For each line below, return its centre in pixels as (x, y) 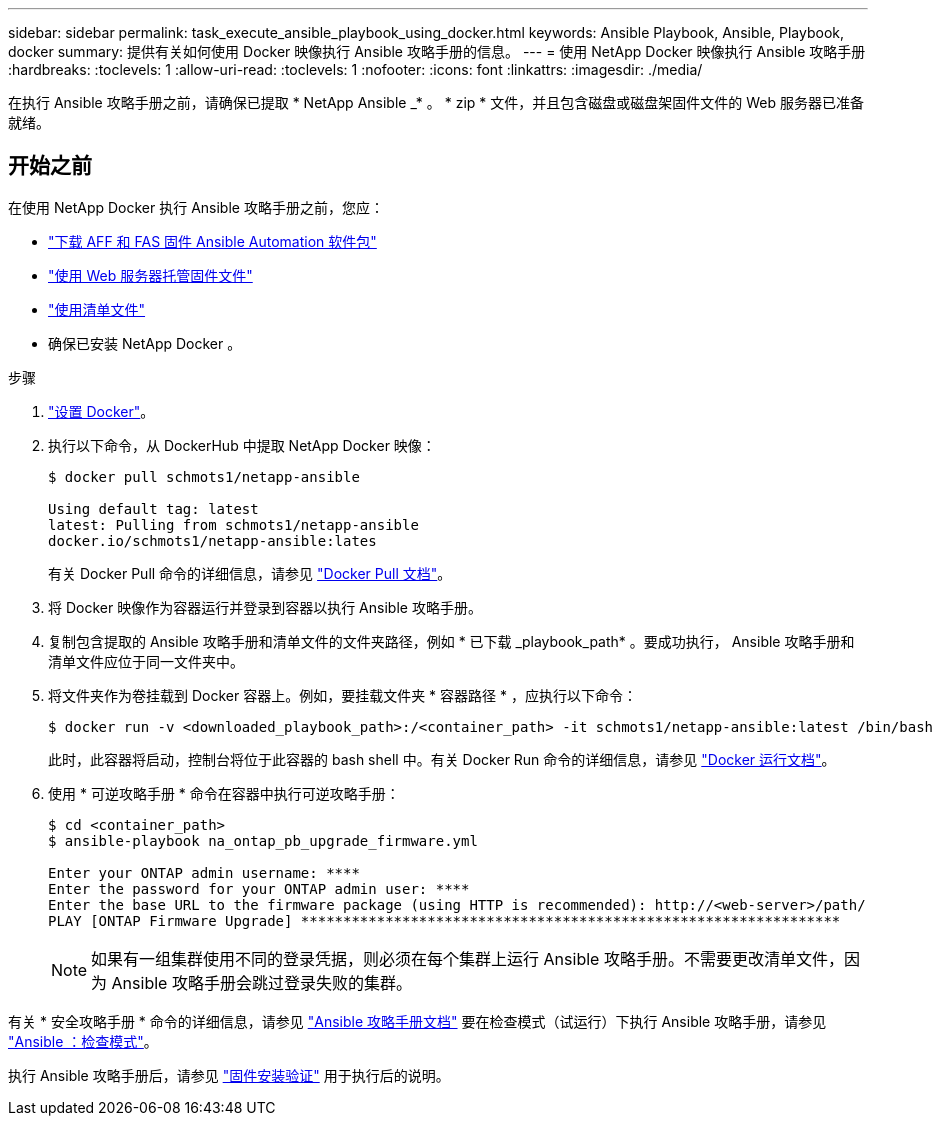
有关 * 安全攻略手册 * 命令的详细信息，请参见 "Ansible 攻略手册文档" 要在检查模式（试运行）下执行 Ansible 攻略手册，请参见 (417, 1021)
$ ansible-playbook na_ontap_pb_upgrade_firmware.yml (263, 840)
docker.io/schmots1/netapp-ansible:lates (212, 540)
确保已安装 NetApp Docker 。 (145, 343)
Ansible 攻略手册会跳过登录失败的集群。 (261, 982)
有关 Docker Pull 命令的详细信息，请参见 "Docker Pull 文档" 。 (250, 573)
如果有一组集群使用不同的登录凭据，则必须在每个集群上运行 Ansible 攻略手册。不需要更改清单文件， (467, 958)
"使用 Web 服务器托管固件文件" (150, 275)
